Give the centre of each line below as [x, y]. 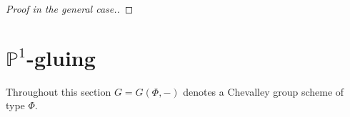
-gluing [61, 57]
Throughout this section [59, 91]
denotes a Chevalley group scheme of [264, 91]
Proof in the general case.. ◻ [70, 9]
